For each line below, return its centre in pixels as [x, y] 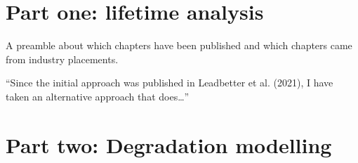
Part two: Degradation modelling [169, 144]
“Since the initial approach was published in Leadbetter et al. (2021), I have [170, 83]
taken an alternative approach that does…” [98, 96]
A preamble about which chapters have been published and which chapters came [179, 45]
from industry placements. [62, 59]
